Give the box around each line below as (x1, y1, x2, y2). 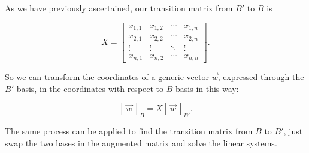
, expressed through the (217, 71, 304, 83)
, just (283, 125, 303, 137)
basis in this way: (175, 82, 239, 94)
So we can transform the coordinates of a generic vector (5, 71, 209, 83)
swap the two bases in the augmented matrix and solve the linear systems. (5, 136, 277, 149)
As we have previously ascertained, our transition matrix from (5, 2, 233, 14)
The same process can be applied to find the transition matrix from (5, 125, 253, 137)
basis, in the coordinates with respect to (16, 82, 164, 94)
